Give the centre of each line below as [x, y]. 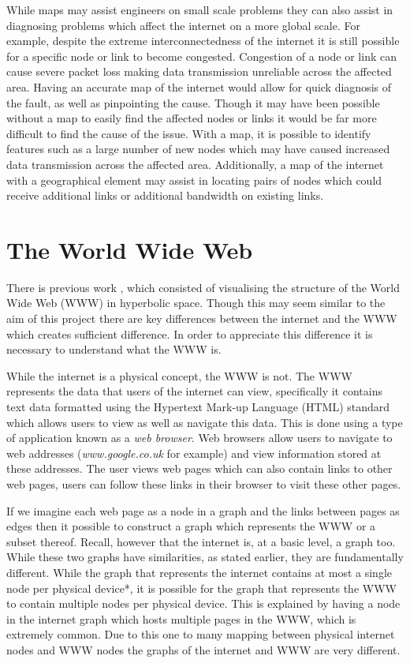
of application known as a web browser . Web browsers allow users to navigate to [199, 438]
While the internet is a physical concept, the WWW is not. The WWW [179, 375]
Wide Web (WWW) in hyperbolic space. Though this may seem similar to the [196, 303]
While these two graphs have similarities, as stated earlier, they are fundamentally [205, 557]
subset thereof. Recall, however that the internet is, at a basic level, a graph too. [201, 541]
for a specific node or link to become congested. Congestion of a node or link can [201, 56]
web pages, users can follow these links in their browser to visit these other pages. [204, 483]
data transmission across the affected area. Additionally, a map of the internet [195, 164]
